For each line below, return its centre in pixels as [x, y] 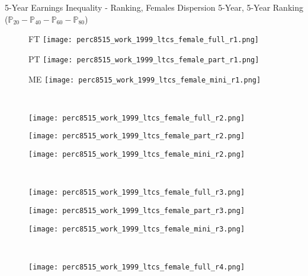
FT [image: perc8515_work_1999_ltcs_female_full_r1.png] [144, 39]
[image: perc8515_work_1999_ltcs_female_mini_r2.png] [137, 155]
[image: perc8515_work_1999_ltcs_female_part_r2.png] [137, 136]
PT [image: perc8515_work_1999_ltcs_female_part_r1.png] [144, 58]
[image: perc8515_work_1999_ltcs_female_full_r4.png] [137, 267]
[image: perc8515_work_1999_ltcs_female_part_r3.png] [137, 210]
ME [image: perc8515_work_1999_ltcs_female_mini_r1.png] [145, 79]
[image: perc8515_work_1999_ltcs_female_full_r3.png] [137, 193]
